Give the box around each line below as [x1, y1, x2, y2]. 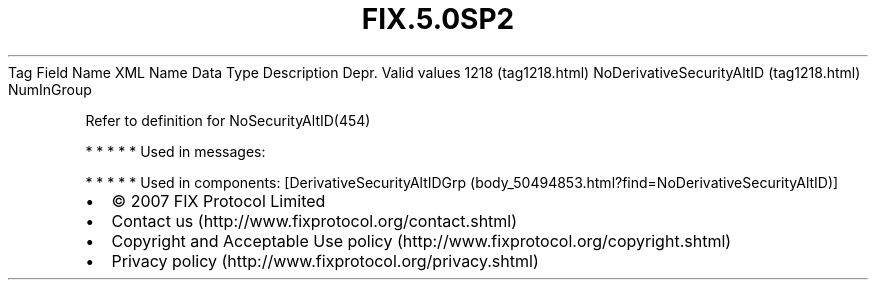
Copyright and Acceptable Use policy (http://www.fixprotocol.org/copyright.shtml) [111, 230, 732, 251]
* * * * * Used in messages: [85, 142, 266, 160]
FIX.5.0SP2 [361, 2, 515, 36]
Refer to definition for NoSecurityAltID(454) [85, 111, 371, 129]
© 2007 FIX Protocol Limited [111, 190, 326, 211]
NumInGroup [8, 80, 92, 98]
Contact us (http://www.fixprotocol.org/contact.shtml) [111, 210, 518, 231]
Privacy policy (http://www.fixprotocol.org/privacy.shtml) [111, 250, 539, 271]
